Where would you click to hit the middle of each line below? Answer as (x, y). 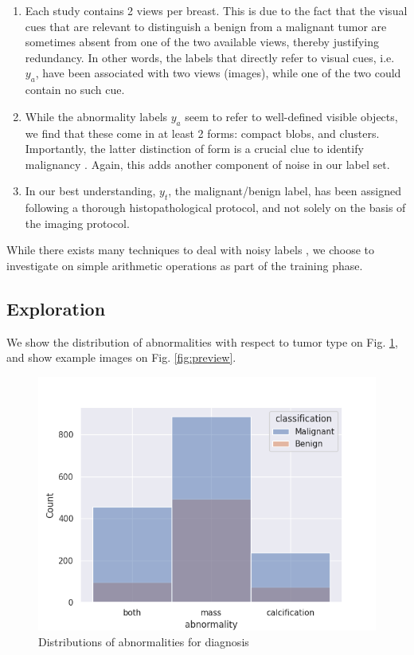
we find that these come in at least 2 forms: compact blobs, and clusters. (202, 133)
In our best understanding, (90, 191)
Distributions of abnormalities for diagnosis (144, 641)
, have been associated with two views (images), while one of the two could (218, 73)
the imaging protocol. (77, 223)
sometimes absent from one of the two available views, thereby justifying (202, 42)
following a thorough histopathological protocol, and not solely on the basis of (215, 208)
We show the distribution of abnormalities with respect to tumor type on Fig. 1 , (202, 341)
